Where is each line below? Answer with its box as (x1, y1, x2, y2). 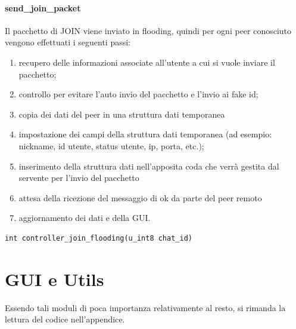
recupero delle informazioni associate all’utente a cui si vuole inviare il (18, 56, 275, 68)
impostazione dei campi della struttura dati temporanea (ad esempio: (18, 128, 272, 140)
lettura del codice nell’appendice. (5, 313, 125, 325)
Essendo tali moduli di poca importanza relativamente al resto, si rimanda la (5, 301, 286, 313)
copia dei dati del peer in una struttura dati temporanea (18, 107, 225, 120)
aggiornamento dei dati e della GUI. (18, 211, 151, 224)
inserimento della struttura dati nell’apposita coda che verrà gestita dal (18, 159, 279, 172)
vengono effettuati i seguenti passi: (5, 36, 130, 48)
